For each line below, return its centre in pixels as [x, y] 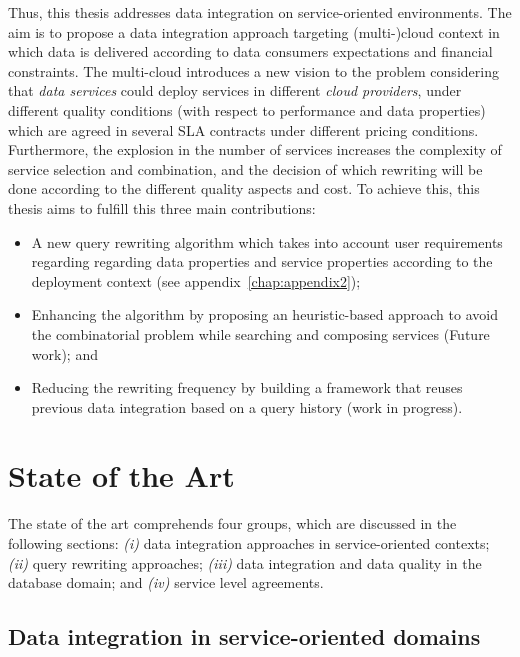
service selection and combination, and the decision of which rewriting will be [245, 168]
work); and [64, 353]
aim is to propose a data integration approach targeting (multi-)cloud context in [254, 31]
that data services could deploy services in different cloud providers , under [235, 90]
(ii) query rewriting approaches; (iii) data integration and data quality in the [245, 562]
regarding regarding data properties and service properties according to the [262, 261]
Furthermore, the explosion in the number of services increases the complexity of [255, 149]
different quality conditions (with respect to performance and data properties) [247, 109]
